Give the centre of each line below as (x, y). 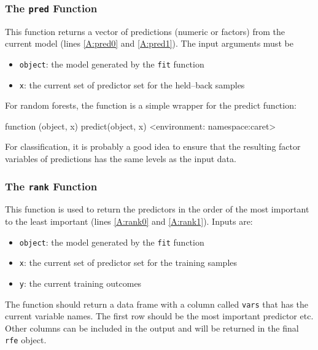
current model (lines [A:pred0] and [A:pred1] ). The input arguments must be (149, 43)
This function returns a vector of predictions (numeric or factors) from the (145, 31)
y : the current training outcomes (80, 283)
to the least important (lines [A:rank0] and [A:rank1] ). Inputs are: (129, 221)
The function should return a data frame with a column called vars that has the (157, 304)
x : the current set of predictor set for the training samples (128, 262)
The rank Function (51, 186)
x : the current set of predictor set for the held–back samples (132, 84)
